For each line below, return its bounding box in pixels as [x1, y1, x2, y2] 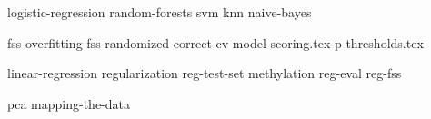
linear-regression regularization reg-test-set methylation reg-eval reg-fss [7, 64, 402, 83]
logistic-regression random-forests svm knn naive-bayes [7, 3, 312, 21]
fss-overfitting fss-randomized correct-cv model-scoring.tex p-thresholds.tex [7, 33, 424, 52]
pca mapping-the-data [7, 94, 130, 113]
